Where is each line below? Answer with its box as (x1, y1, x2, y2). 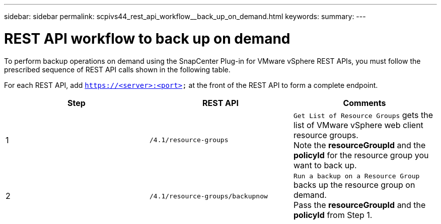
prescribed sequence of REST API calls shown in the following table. (4, 65, 231, 74)
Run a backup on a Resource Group (293, 172, 420, 180)
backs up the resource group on (293, 179, 415, 190)
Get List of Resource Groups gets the (293, 109, 433, 120)
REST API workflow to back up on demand (4, 30, 290, 47)
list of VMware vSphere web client (293, 120, 423, 130)
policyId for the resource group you (293, 150, 429, 160)
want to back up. (293, 160, 357, 170)
